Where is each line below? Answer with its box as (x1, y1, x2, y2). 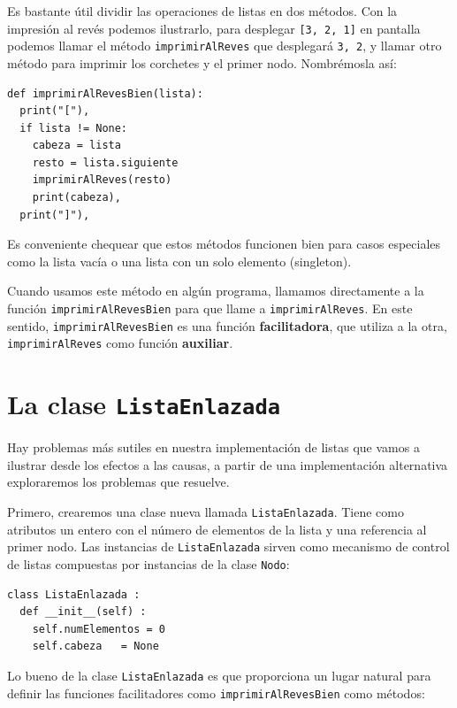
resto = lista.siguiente (32, 156, 179, 169)
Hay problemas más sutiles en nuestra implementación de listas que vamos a (7, 438, 420, 457)
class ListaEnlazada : (7, 588, 141, 601)
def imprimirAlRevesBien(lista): (7, 87, 203, 100)
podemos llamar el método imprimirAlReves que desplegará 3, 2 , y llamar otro (7, 36, 442, 55)
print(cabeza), (32, 191, 121, 204)
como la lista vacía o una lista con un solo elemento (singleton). (7, 251, 352, 270)
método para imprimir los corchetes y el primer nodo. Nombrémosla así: (7, 53, 397, 72)
